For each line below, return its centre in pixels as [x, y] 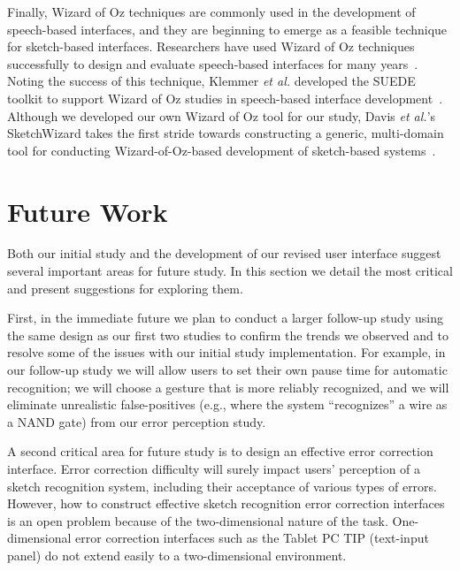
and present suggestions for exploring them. [125, 288]
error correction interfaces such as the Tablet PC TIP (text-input [252, 538]
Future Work [88, 211]
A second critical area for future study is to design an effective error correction [220, 451]
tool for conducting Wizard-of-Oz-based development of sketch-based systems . [222, 150]
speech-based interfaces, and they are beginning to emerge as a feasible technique [227, 29]
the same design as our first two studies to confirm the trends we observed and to [228, 335]
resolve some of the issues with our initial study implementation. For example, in [226, 352]
